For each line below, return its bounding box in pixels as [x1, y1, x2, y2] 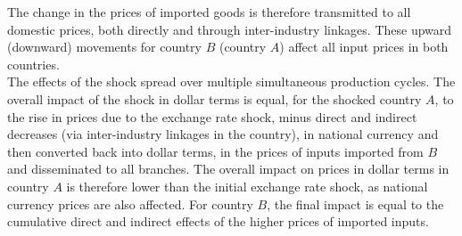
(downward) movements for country [7, 37, 202, 56]
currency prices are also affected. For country [7, 194, 253, 213]
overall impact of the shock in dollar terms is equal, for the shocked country [7, 89, 422, 108]
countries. [7, 54, 60, 73]
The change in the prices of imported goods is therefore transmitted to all [7, 3, 411, 20]
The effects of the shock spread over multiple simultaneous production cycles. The [7, 72, 456, 91]
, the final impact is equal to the [267, 194, 444, 213]
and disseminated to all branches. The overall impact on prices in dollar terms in [7, 159, 450, 178]
